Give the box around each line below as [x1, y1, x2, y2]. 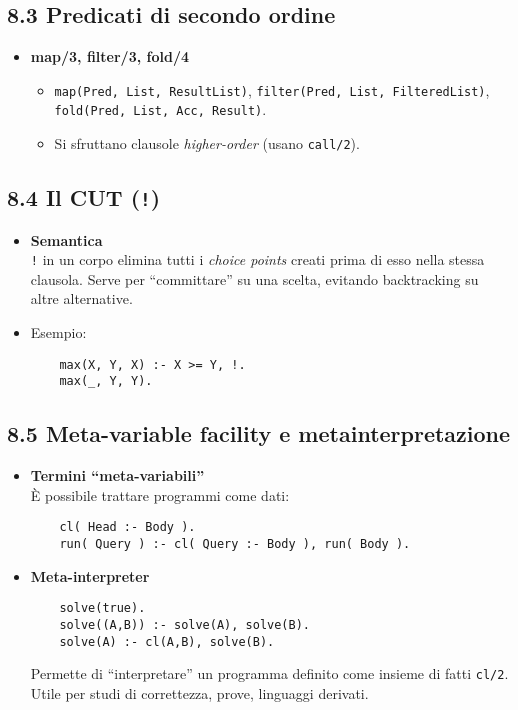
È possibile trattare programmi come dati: [30, 484, 290, 505]
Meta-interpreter [30, 565, 150, 586]
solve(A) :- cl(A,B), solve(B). [59, 634, 275, 649]
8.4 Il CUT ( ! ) [7, 182, 161, 213]
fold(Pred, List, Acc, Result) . [54, 99, 267, 120]
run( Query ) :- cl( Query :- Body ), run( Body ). [59, 536, 411, 551]
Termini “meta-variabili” [30, 465, 205, 486]
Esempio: [30, 321, 87, 342]
